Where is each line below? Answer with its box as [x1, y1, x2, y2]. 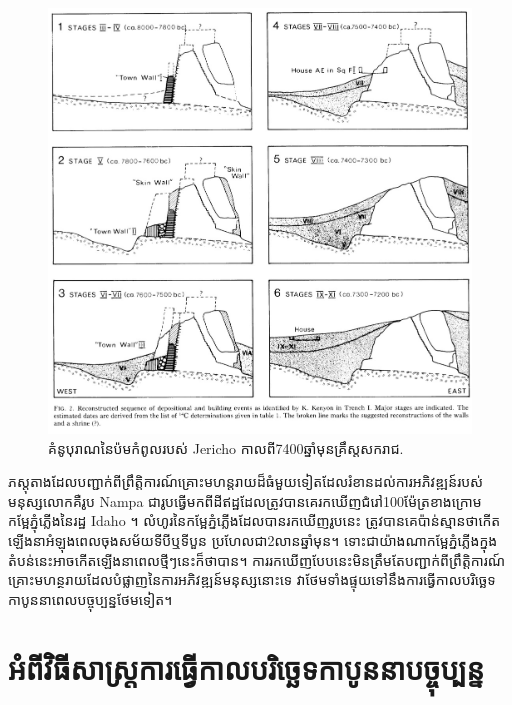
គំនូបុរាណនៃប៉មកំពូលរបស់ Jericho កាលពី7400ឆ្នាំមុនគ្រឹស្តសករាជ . [48, 437, 404, 458]
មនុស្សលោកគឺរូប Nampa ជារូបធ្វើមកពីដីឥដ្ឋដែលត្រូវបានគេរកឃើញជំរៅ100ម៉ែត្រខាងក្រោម [8, 490, 482, 511]
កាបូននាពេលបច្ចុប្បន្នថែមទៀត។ [8, 588, 173, 609]
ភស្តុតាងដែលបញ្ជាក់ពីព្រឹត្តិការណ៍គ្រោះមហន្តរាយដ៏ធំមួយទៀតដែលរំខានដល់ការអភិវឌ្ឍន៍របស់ [8, 471, 484, 492]
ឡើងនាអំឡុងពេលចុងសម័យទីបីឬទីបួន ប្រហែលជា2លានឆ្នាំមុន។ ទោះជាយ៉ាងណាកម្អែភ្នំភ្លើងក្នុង [8, 530, 498, 551]
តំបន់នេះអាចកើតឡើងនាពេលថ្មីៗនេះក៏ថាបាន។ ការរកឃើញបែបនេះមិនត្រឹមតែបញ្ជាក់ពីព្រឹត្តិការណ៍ [8, 549, 506, 570]
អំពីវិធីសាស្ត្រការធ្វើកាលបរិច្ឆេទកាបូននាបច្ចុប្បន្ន [8, 647, 485, 688]
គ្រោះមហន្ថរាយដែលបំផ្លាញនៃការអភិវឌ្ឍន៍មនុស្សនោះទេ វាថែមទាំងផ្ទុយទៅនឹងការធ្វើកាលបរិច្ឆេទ [8, 569, 496, 590]
